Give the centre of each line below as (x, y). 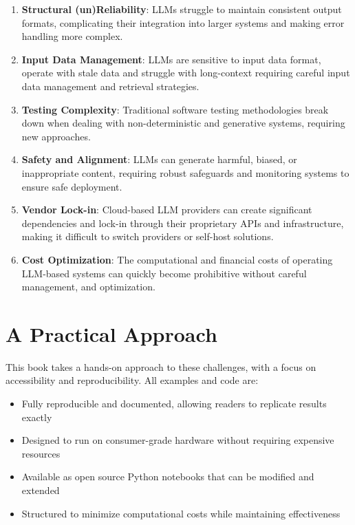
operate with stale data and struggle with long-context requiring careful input (186, 73)
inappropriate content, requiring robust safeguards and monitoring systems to (185, 172)
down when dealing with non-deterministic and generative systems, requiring (183, 123)
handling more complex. (72, 36)
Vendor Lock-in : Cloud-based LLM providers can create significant (167, 210)
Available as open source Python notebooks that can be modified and (168, 476)
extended (41, 490)
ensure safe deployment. (72, 186)
